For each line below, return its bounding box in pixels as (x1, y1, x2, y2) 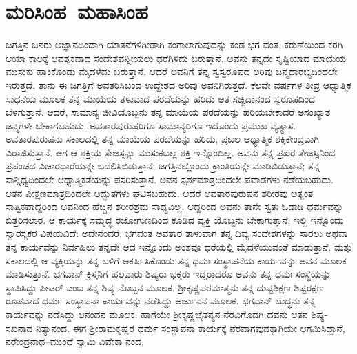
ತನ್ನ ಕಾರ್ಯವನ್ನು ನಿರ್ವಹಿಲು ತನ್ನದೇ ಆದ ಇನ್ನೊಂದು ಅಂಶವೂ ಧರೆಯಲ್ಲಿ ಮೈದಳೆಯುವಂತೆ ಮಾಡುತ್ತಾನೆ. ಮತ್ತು (6, 240, 353, 254)
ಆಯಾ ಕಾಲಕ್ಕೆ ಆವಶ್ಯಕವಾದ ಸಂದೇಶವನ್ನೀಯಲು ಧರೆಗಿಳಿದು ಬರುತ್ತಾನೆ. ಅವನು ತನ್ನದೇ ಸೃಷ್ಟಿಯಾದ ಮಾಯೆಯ (6, 50, 347, 65)
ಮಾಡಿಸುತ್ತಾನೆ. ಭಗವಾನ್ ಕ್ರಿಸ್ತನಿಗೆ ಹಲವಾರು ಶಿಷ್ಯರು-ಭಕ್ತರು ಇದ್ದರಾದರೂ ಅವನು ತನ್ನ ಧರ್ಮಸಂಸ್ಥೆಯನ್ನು (6, 267, 331, 281)
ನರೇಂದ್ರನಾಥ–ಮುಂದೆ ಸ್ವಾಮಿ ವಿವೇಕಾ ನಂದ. (6, 334, 145, 348)
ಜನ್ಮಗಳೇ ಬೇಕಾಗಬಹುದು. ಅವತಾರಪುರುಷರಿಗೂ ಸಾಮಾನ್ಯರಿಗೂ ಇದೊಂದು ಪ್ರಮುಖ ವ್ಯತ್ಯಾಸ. (6, 118, 296, 132)
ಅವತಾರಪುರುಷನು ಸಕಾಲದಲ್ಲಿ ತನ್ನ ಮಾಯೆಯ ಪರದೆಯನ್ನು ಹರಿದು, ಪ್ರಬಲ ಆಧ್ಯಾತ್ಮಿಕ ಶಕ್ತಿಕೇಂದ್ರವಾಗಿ (6, 132, 319, 146)
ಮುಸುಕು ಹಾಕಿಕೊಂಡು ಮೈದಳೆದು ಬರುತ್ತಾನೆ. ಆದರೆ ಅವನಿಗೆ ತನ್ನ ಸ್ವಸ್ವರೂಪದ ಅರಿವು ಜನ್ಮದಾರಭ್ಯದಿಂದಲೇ (6, 64, 338, 79)
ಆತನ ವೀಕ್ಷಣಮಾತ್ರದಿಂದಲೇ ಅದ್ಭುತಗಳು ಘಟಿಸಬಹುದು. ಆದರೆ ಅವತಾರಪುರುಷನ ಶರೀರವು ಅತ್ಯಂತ (6, 185, 314, 200)
